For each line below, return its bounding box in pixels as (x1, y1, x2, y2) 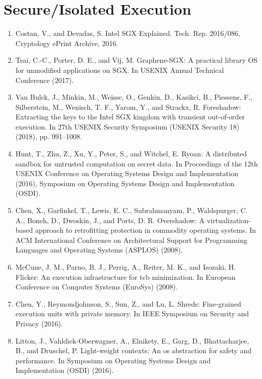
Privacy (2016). (15, 318, 63, 328)
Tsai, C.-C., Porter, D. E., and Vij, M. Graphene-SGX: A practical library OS (15, 55, 258, 65)
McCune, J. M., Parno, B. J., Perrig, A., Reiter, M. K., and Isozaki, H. (15, 262, 236, 272)
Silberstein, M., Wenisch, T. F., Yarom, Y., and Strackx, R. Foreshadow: (15, 101, 241, 112)
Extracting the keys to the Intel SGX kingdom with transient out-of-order (15, 111, 245, 122)
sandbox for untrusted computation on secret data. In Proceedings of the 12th (15, 158, 258, 169)
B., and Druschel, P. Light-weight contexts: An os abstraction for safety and (15, 345, 252, 356)
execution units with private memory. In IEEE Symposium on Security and (15, 308, 249, 319)
